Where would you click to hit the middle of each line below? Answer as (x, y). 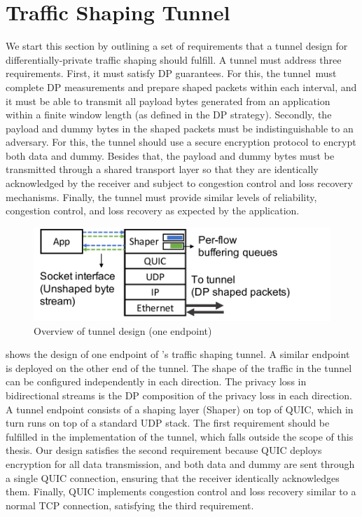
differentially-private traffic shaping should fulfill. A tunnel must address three (174, 59)
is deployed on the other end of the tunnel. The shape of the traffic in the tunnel (179, 367)
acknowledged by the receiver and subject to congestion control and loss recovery (179, 183)
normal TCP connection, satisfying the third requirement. (130, 505)
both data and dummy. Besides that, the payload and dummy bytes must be (170, 155)
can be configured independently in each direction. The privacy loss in (156, 381)
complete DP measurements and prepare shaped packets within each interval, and (181, 87)
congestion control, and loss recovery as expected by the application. (153, 211)
